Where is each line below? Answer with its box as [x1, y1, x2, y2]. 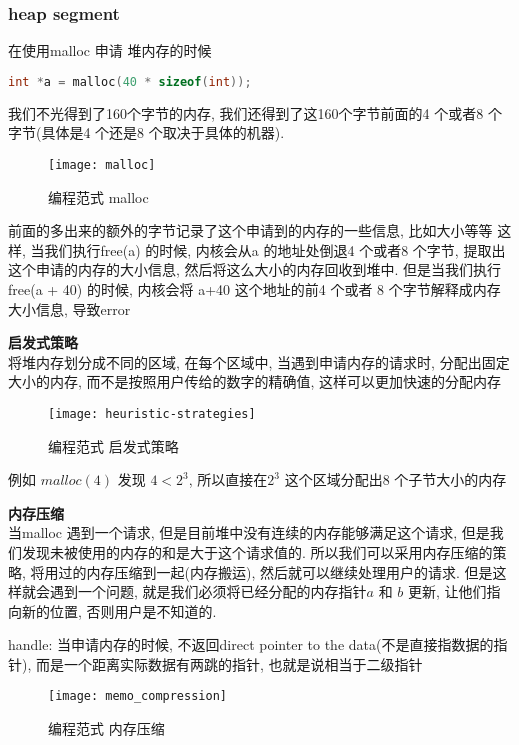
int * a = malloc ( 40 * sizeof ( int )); [8, 74, 252, 89]
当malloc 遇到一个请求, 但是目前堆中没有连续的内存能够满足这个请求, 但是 [8, 522, 490, 543]
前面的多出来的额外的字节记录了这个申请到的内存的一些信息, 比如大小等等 [8, 220, 493, 241]
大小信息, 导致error [8, 298, 131, 319]
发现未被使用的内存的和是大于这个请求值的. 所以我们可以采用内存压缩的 [21, 541, 493, 562]
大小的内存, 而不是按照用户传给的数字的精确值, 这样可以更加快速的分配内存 [8, 371, 502, 392]
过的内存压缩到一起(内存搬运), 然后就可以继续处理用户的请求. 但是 [58, 561, 493, 582]
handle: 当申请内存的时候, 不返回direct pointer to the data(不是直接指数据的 [8, 634, 494, 655]
